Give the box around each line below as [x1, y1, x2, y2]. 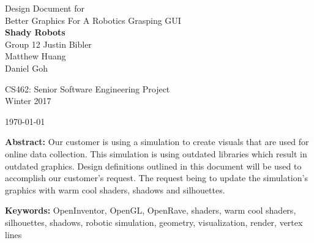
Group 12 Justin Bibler [5, 37, 92, 50]
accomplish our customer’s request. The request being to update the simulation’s [5, 171, 308, 184]
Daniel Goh [5, 61, 48, 74]
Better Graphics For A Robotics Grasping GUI [5, 13, 181, 26]
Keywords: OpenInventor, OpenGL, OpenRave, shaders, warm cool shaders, [5, 204, 296, 217]
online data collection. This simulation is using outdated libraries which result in [5, 147, 307, 160]
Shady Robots [5, 26, 65, 39]
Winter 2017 [5, 94, 51, 107]
